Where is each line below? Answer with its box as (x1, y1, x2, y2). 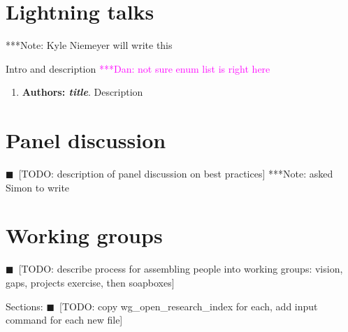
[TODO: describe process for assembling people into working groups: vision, (18, 261, 343, 276)
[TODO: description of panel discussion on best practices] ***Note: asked (18, 166, 333, 181)
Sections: (6, 298, 43, 313)
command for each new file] (6, 312, 123, 327)
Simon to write (6, 180, 70, 194)
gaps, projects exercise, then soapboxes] (6, 275, 175, 289)
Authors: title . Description (22, 85, 143, 99)
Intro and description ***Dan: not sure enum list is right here (6, 61, 270, 75)
